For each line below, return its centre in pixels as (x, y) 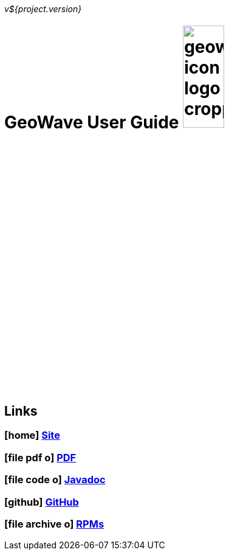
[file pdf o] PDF (40, 457)
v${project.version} (43, 9)
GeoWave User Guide (92, 122)
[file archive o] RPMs (54, 524)
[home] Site (32, 435)
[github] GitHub (42, 502)
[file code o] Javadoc (55, 480)
